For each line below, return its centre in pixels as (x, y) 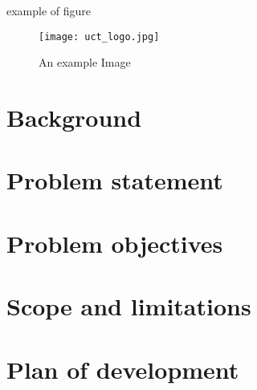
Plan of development (123, 369)
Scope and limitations (129, 306)
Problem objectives (115, 243)
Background (74, 118)
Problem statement (115, 180)
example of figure (49, 10)
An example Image (85, 62)
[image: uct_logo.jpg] (99, 37)
